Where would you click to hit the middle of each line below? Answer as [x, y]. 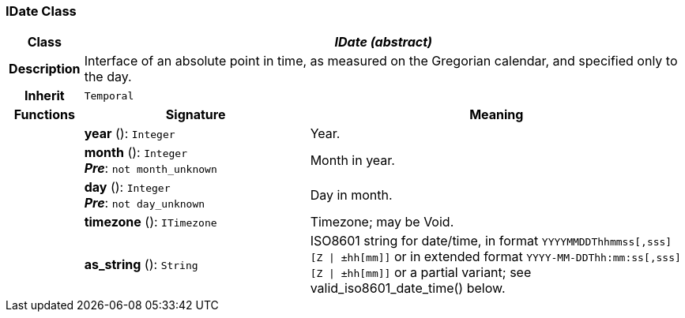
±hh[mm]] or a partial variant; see [436, 273]
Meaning [497, 115]
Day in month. [351, 195]
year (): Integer [130, 134]
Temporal [109, 95]
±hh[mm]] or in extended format [432, 257]
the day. [108, 77]
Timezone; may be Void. [382, 222]
